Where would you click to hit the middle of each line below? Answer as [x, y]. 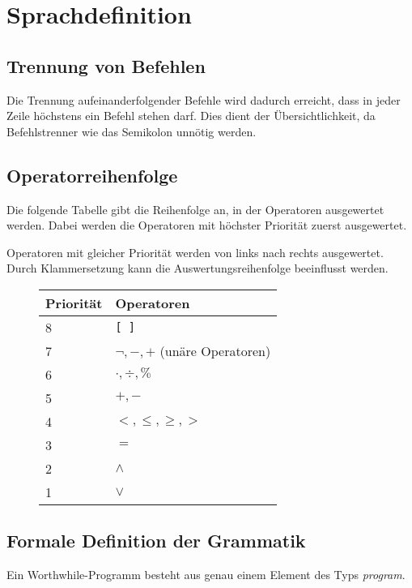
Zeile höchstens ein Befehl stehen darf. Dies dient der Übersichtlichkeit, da [191, 116]
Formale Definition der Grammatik [156, 541]
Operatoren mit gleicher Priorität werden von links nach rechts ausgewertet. [195, 252]
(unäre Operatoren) [215, 350]
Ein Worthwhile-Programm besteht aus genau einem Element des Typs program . [206, 575]
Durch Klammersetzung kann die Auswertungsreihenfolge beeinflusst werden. [198, 268]
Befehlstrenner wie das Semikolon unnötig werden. [132, 131]
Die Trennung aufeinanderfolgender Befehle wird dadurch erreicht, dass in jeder [204, 99]
